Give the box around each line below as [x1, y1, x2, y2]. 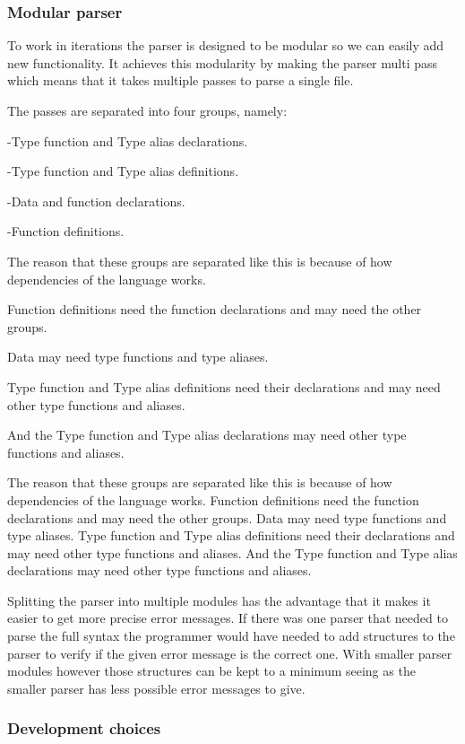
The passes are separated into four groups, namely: [7, 101, 288, 119]
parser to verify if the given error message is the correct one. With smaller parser [7, 643, 452, 662]
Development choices [7, 717, 161, 740]
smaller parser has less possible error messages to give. [7, 678, 306, 697]
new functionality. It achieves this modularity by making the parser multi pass [7, 53, 438, 72]
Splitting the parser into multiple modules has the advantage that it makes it [7, 591, 431, 609]
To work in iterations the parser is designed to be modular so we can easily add [7, 36, 444, 55]
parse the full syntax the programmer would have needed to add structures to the [7, 626, 455, 645]
